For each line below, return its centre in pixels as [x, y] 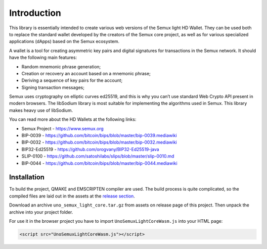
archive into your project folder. [41, 212]
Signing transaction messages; [53, 87]
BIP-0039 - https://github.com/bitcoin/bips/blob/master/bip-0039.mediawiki [99, 136]
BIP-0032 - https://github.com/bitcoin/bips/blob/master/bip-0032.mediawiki [99, 142]
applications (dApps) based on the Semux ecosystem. [64, 42]
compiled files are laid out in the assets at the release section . [72, 196]
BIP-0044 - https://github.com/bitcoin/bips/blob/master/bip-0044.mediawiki [99, 163]
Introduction [35, 13]
